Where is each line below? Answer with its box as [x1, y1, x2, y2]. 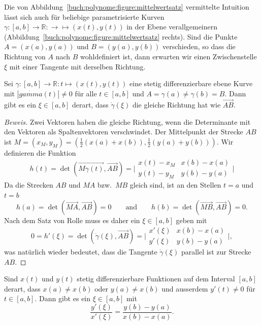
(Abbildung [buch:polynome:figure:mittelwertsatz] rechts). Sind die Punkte [4, 31, 238, 42]
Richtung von [4, 51, 46, 61]
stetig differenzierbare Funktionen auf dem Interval [77, 273, 235, 284]
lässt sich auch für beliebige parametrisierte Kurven [4, 11, 165, 22]
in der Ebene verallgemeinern [126, 21, 218, 32]
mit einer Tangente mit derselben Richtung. [9, 61, 146, 71]
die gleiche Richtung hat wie [132, 99, 221, 110]
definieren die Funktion [4, 147, 76, 158]
